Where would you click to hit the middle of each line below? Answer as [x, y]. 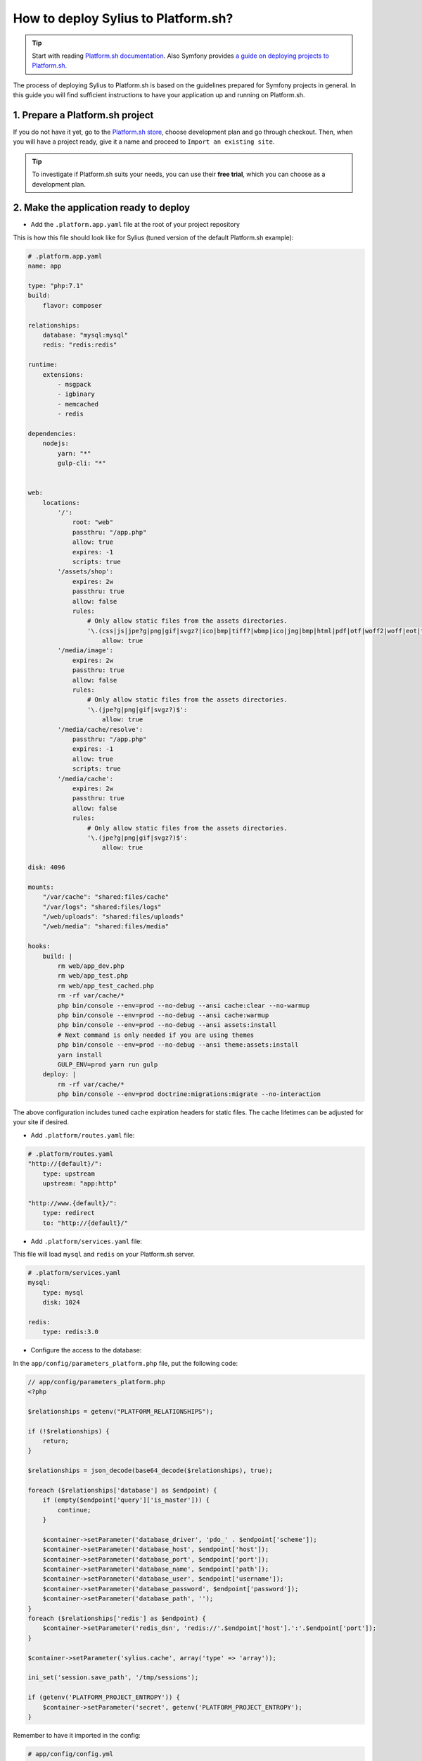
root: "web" [93, 522]
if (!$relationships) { [69, 1431]
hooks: [39, 946]
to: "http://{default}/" [85, 1223]
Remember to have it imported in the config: [77, 1735]
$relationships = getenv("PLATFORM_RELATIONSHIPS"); [121, 1411]
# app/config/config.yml [71, 1754]
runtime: [43, 365]
